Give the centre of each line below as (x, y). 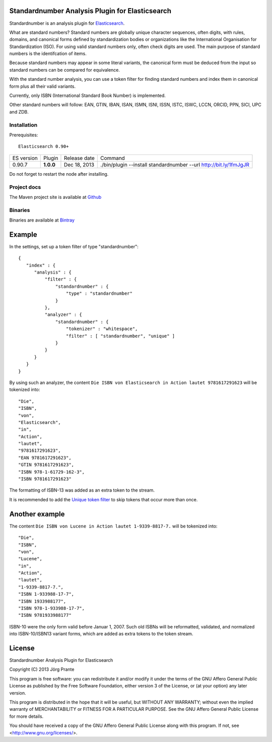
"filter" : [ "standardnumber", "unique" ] (120, 336)
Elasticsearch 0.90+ (44, 147)
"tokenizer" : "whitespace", (102, 329)
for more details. (26, 716)
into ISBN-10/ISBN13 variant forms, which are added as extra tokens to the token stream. (101, 634)
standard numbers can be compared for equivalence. (65, 70)
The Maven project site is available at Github (55, 197)
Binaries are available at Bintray (42, 220)
